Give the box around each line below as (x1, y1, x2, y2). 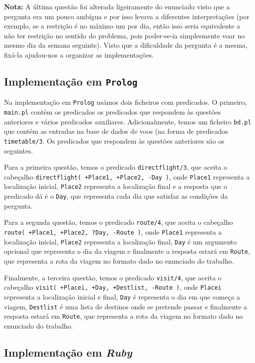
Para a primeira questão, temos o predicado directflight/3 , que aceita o (4, 162, 227, 172)
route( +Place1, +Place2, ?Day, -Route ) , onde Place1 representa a (4, 227, 222, 237)
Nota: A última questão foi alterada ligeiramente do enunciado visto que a (4, 1, 230, 11)
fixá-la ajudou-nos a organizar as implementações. (4, 49, 154, 60)
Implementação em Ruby (4, 344, 132, 360)
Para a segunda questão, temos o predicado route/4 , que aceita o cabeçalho (4, 217, 233, 227)
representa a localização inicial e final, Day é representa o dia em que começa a (4, 291, 240, 302)
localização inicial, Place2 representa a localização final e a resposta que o (4, 181, 227, 191)
